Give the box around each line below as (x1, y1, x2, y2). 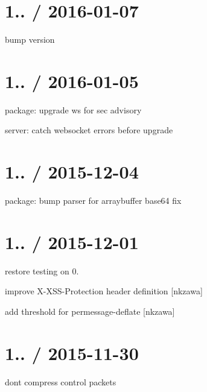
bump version (5, 33, 55, 46)
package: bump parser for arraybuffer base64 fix (5, 194, 182, 207)
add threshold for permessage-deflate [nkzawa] (5, 305, 175, 318)
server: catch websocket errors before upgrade (5, 124, 173, 136)
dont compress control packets (5, 375, 116, 388)
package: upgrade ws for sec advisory (5, 103, 142, 116)
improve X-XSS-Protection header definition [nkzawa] (5, 285, 203, 297)
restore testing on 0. (5, 264, 79, 277)
